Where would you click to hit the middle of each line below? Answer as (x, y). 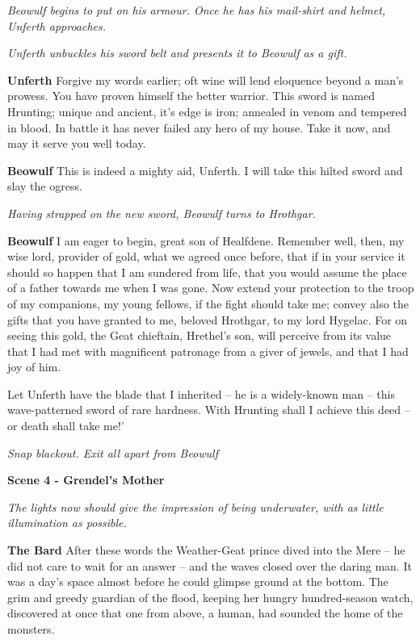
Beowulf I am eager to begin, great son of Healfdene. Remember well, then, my (206, 240)
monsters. (31, 629)
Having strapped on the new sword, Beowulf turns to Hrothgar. (162, 213)
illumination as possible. (67, 523)
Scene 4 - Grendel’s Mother (86, 480)
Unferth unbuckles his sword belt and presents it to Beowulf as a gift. (177, 53)
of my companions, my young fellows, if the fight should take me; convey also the (208, 303)
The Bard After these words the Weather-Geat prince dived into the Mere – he (206, 550)
